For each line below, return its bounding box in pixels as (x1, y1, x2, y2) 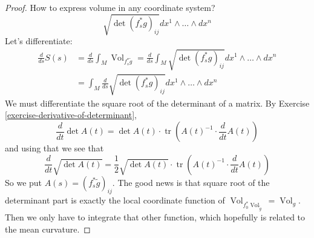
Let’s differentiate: (5, 35, 73, 47)
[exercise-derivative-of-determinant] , (5, 108, 137, 121)
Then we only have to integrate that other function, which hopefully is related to (5, 210, 306, 223)
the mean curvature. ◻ (5, 222, 91, 235)
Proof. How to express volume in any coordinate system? (5, 1, 215, 13)
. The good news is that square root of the (112, 176, 270, 188)
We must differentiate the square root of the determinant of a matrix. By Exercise (5, 96, 310, 109)
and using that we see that (5, 142, 104, 154)
